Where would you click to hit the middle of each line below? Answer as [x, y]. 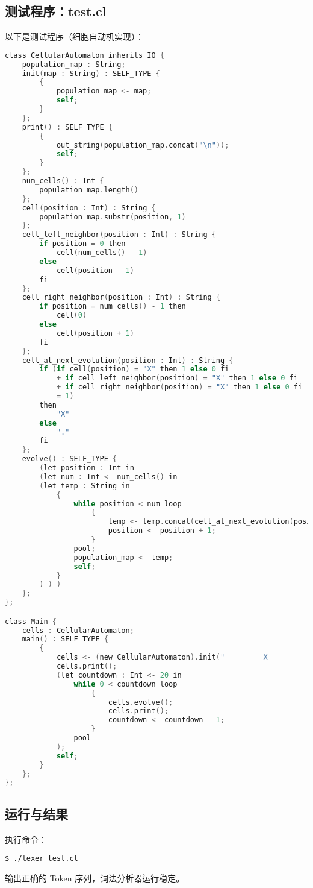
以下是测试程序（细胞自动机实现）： [74, 36]
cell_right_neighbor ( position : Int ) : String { [121, 298]
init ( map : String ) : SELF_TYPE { [91, 73]
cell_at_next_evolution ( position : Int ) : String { [128, 360]
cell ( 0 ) [72, 316]
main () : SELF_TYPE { [65, 639]
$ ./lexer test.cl [42, 859]
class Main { [31, 621]
